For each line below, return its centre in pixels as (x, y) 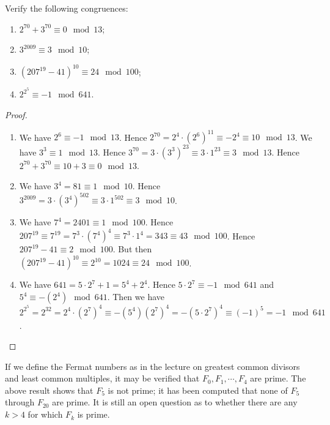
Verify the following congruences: (67, 8)
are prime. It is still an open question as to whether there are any (175, 402)
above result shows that (49, 390)
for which (45, 414)
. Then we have (136, 296)
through (20, 402)
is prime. (94, 414)
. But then (132, 249)
